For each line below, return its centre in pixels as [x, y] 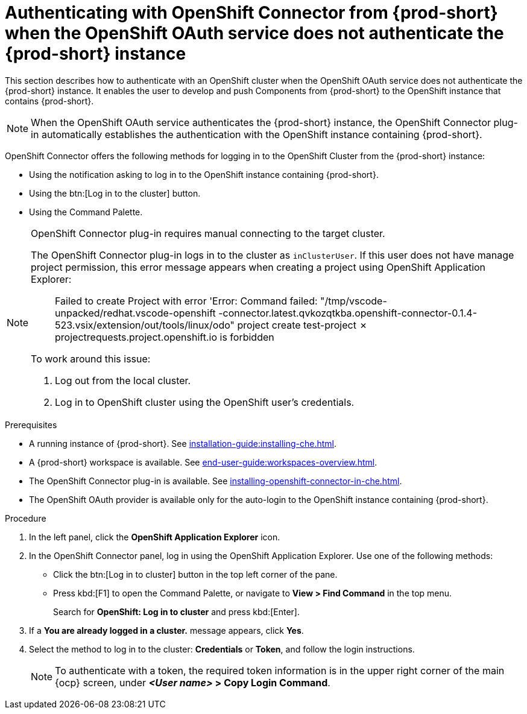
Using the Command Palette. [86, 212]
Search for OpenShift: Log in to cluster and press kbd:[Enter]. [177, 611]
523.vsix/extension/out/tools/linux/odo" [145, 325]
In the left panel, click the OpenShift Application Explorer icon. [155, 537]
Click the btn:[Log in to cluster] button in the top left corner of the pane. [195, 574]
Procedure [26, 518]
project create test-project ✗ [302, 325]
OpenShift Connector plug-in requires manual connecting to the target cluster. [208, 233]
